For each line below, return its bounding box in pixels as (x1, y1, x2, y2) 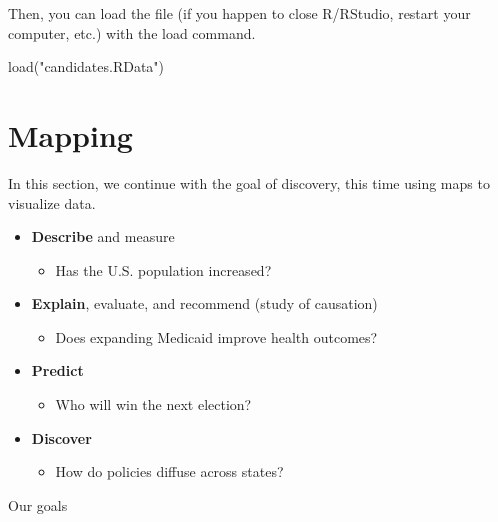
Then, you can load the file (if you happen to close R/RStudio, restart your (8, 3, 471, 23)
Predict (31, 360, 84, 381)
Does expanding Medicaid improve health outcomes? (55, 326, 378, 347)
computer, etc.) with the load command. (8, 22, 256, 43)
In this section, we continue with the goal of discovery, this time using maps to (8, 172, 490, 193)
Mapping (8, 114, 133, 155)
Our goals (8, 494, 68, 515)
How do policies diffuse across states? (55, 461, 284, 482)
